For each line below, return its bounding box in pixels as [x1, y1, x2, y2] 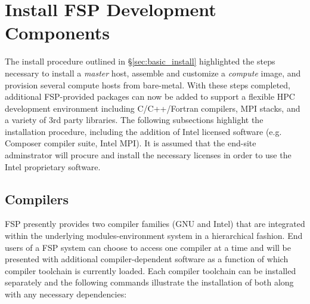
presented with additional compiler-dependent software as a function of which [5, 253, 289, 265]
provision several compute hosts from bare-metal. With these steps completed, [5, 78, 290, 91]
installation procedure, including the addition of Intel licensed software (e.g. [5, 125, 282, 137]
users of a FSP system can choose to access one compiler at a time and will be [5, 241, 292, 253]
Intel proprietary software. [5, 160, 101, 173]
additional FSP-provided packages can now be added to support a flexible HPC [5, 90, 295, 103]
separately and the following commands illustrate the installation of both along [5, 276, 294, 288]
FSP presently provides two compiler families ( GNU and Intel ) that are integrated [5, 217, 305, 230]
